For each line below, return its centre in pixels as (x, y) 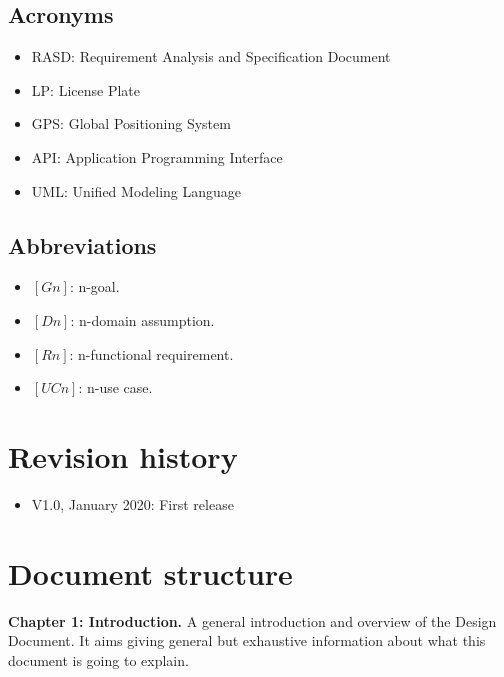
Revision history (123, 455)
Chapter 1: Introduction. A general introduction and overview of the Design (252, 620)
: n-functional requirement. (151, 353)
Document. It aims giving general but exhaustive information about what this (247, 640)
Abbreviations (82, 244)
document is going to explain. (98, 659)
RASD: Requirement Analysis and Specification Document (211, 56)
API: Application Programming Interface (157, 156)
